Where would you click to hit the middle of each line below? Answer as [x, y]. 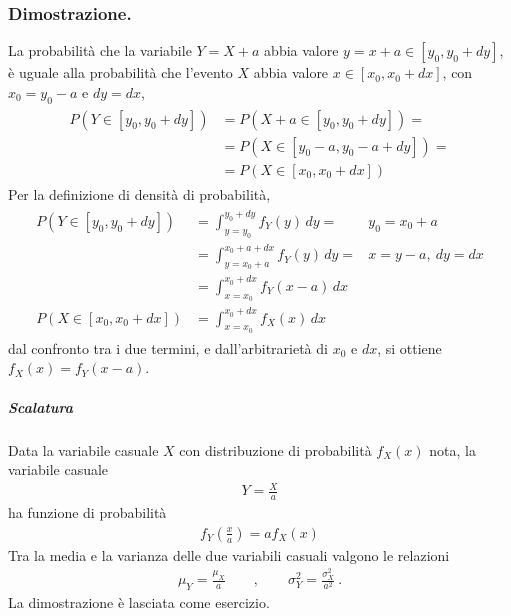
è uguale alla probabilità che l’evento [120, 72]
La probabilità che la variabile [100, 50]
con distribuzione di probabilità [275, 449]
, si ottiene [409, 347]
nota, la [452, 449]
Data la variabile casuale [83, 449]
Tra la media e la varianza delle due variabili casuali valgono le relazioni [229, 554]
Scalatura [40, 406]
